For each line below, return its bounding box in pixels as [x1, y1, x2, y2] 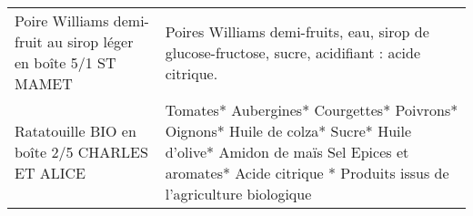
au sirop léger [47, 31, 134, 52]
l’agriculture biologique [165, 183, 312, 204]
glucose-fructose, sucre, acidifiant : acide [165, 41, 421, 63]
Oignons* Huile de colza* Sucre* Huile [165, 120, 412, 141]
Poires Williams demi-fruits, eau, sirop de [165, 20, 429, 42]
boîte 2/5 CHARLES [15, 141, 148, 162]
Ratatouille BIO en [15, 120, 136, 141]
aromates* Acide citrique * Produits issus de [165, 162, 449, 183]
